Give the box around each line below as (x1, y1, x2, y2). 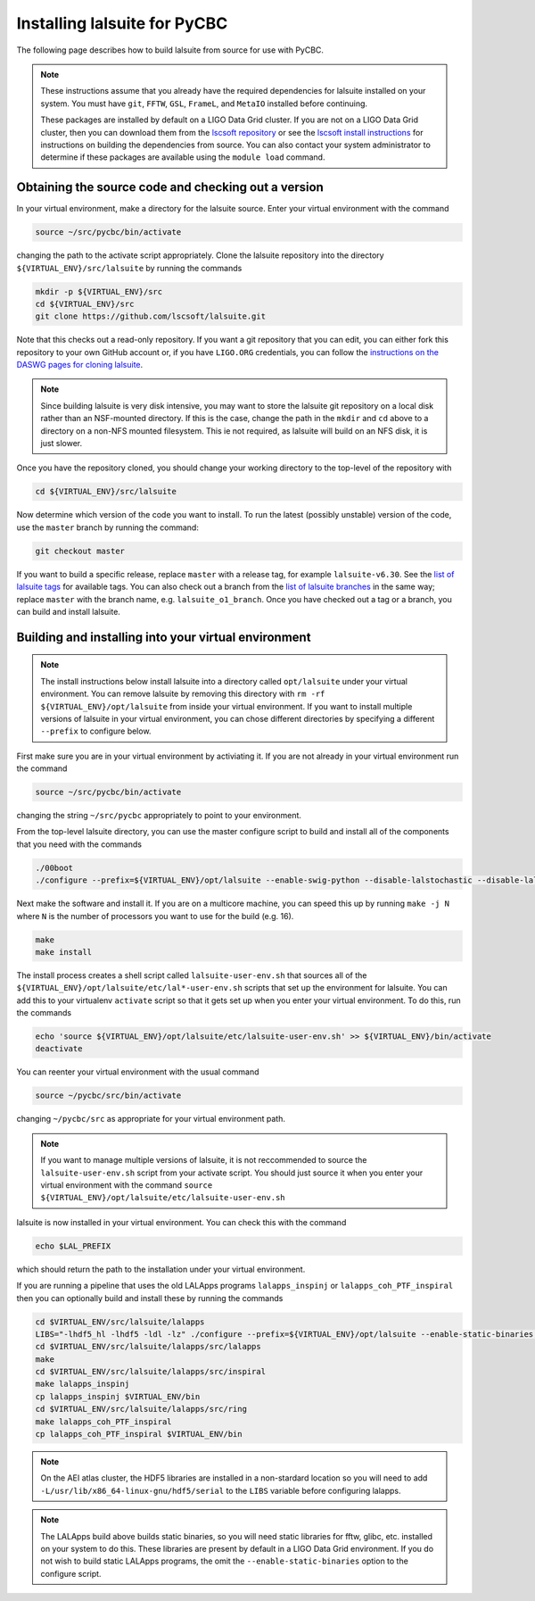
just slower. (40, 438, 83, 449)
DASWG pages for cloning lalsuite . (16, 360, 144, 370)
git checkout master (35, 545, 125, 556)
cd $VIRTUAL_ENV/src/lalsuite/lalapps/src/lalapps (35, 1341, 262, 1352)
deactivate (35, 1044, 83, 1054)
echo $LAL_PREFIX (35, 1240, 111, 1251)
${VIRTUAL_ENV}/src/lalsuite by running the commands (16, 262, 243, 273)
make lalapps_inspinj (35, 1379, 130, 1389)
